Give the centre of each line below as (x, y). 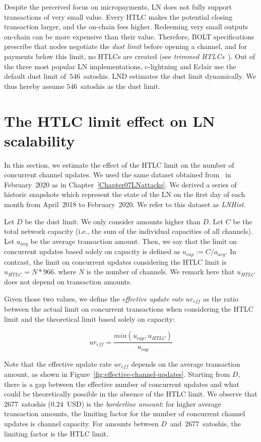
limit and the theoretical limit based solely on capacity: (89, 318)
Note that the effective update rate (58, 363)
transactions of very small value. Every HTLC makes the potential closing (118, 16)
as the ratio (220, 298)
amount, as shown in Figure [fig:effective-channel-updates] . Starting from (117, 374)
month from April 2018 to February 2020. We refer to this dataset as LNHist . (125, 204)
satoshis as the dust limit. (120, 86)
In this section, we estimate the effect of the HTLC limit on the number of (119, 164)
